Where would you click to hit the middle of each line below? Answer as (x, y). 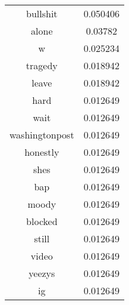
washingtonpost (42, 135)
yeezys (42, 273)
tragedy (42, 65)
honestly (42, 152)
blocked (42, 221)
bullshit (42, 13)
